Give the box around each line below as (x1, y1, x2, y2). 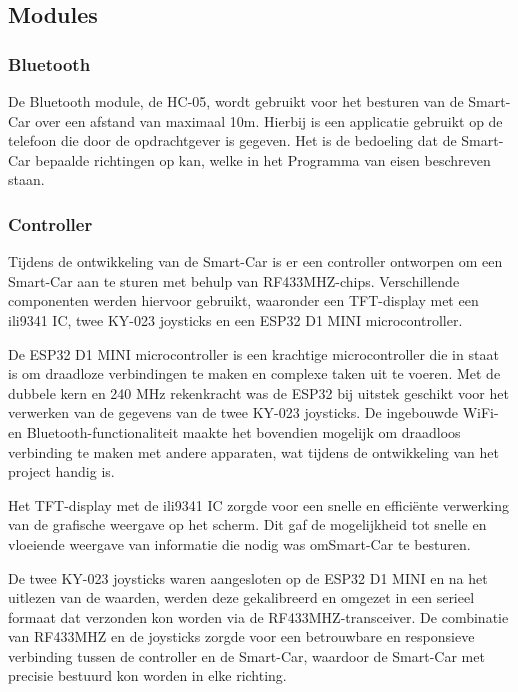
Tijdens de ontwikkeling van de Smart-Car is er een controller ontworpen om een (8, 251, 503, 272)
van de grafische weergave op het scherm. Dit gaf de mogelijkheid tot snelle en (8, 514, 487, 535)
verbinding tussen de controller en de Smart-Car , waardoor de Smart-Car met (8, 645, 485, 666)
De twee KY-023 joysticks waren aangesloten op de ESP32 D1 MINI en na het (8, 567, 488, 588)
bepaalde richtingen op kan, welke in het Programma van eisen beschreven (35, 149, 491, 170)
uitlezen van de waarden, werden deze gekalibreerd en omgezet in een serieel (8, 587, 475, 608)
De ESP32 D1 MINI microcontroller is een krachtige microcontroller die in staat (8, 343, 499, 364)
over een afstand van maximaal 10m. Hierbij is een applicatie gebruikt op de (35, 110, 503, 131)
